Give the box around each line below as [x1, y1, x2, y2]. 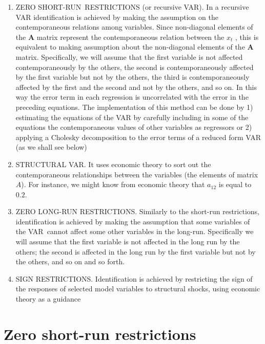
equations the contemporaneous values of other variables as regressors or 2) [15, 122, 252, 132]
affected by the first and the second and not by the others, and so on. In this [15, 81, 257, 92]
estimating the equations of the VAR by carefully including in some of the [15, 111, 249, 122]
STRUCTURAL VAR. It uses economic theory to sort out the [15, 158, 211, 169]
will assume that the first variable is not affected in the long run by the [15, 236, 240, 247]
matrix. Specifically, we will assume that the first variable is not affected [15, 51, 243, 62]
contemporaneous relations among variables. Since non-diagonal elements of [15, 21, 253, 32]
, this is [235, 31, 259, 42]
